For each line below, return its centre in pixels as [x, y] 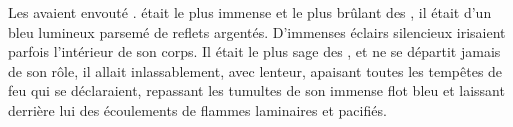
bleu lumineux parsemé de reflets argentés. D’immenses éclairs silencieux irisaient [257, 31]
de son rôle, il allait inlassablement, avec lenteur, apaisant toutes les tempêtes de [255, 70]
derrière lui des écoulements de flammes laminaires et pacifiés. [197, 109]
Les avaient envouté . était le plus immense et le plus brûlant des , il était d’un [250, 12]
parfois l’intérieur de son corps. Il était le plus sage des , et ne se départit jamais [254, 51]
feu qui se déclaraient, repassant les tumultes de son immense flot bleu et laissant [256, 90]
